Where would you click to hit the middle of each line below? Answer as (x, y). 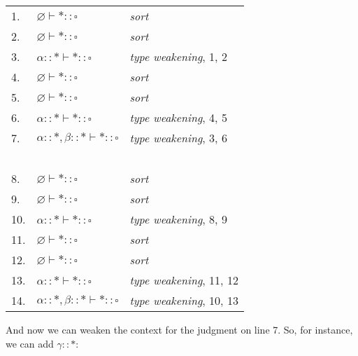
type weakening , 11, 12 (184, 280)
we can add (30, 343)
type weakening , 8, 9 (178, 219)
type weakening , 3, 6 (178, 138)
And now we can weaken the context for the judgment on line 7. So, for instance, (179, 329)
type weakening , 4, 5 (178, 117)
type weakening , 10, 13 (184, 300)
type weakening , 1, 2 (178, 56)
